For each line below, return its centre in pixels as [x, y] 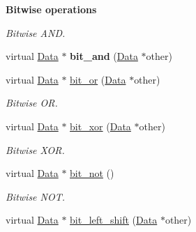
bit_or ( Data [98, 79]
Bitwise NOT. [36, 196]
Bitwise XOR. [35, 149]
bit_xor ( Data [100, 126]
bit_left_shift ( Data [114, 220]
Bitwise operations [51, 9]
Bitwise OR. [32, 103]
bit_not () [92, 173]
